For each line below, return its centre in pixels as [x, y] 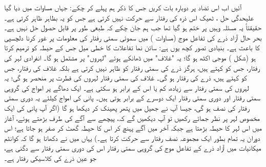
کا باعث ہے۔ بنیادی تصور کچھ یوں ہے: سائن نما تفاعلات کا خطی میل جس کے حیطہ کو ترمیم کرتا [132, 47]
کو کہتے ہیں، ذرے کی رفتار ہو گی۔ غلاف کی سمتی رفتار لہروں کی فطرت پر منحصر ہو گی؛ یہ [126, 78]
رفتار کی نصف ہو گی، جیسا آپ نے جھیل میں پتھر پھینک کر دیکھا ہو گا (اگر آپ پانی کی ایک [127, 107]
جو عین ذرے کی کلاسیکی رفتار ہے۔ [50, 158]
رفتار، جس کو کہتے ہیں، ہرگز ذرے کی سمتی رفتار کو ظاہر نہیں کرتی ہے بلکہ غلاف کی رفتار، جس [132, 67]
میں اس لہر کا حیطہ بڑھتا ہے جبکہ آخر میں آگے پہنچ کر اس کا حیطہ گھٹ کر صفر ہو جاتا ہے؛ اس [133, 128]
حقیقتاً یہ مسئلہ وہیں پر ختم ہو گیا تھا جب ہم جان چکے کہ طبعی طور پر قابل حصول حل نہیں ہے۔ [133, 27]
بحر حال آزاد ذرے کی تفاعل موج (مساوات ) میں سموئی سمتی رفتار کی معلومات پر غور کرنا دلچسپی [133, 37]
